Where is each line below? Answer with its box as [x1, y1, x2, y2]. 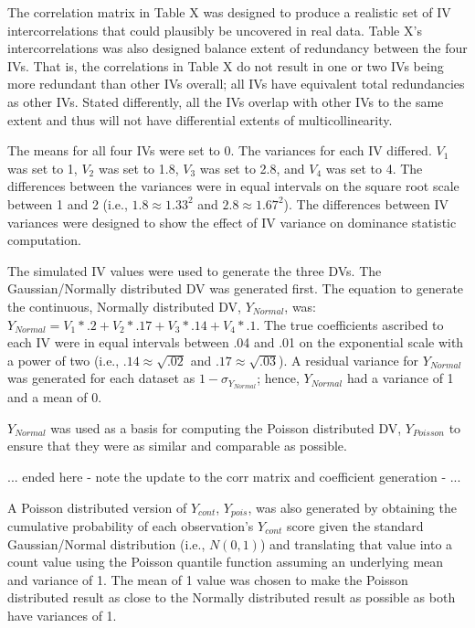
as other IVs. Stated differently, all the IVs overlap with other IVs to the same [7, 91, 444, 111]
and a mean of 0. [7, 388, 102, 407]
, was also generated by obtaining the [248, 497, 457, 516]
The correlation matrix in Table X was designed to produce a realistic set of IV [7, 3, 451, 21]
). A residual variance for [279, 350, 419, 369]
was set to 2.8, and [199, 158, 305, 177]
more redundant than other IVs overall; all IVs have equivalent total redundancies [7, 74, 465, 93]
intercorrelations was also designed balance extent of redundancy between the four [7, 38, 468, 58]
